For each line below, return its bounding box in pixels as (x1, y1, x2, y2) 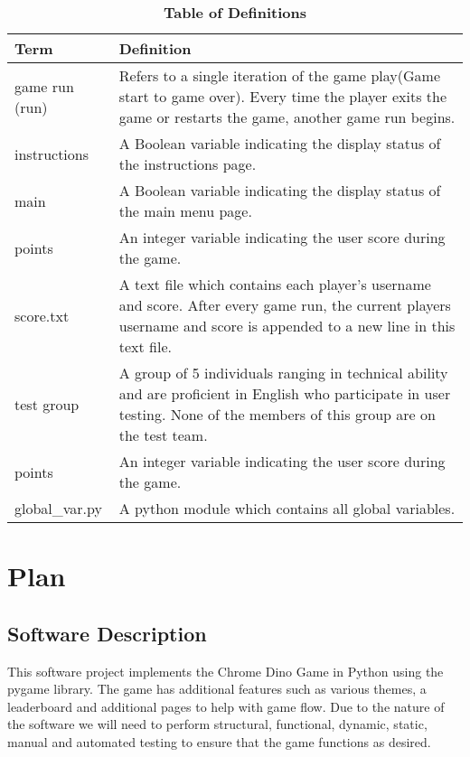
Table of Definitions (163, 2, 307, 23)
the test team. (118, 425, 208, 445)
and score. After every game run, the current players (118, 294, 451, 315)
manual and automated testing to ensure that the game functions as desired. (7, 732, 431, 751)
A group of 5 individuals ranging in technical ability (118, 362, 448, 383)
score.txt (14, 304, 70, 326)
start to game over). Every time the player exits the (118, 86, 447, 107)
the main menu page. (118, 201, 252, 221)
